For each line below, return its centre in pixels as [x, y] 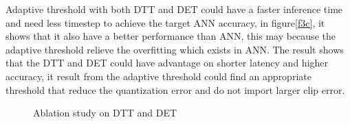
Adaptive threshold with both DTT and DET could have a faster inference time [174, 9]
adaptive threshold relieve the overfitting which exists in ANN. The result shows [175, 49]
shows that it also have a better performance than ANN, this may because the [171, 36]
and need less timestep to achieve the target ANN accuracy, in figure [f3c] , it [165, 22]
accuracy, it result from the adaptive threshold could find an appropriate [158, 76]
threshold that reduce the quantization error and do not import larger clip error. [175, 89]
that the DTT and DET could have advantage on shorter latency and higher [167, 63]
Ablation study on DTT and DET [105, 113]
